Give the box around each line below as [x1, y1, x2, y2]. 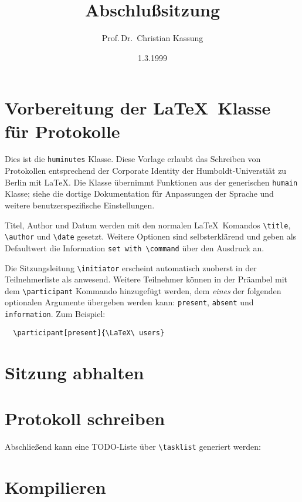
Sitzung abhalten [5, 360, 144, 384]
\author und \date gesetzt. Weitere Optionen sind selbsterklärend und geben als [5, 230, 297, 242]
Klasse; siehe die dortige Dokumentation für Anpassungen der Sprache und [5, 187, 274, 200]
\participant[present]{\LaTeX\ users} [13, 328, 165, 337]
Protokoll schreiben [5, 406, 165, 430]
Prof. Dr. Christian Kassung [101, 32, 203, 44]
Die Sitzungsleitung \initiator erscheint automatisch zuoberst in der [5, 261, 257, 274]
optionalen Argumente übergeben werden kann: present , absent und [5, 296, 254, 308]
